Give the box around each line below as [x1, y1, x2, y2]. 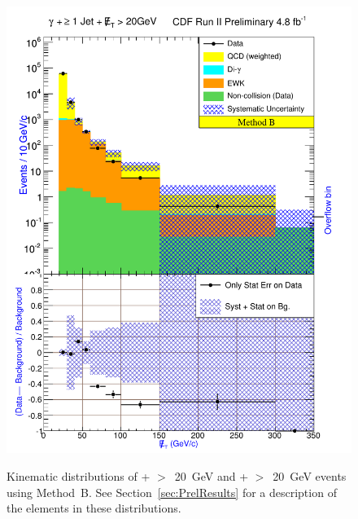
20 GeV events [273, 467, 347, 484]
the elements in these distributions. [7, 499, 181, 517]
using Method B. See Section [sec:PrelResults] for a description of [7, 483, 337, 500]
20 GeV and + [174, 467, 249, 484]
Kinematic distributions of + [7, 467, 151, 484]
